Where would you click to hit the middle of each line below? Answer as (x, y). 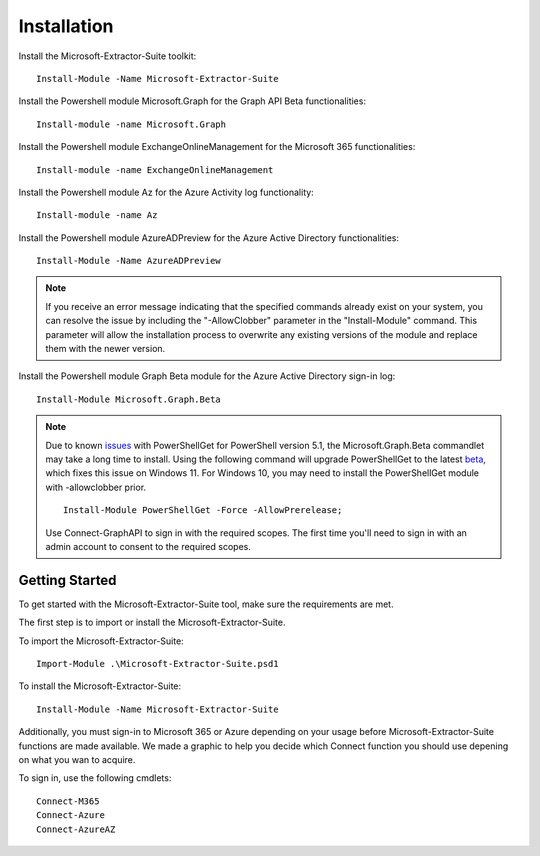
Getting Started (67, 580)
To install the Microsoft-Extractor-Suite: (100, 686)
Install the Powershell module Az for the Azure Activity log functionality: (166, 192)
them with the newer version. (105, 349)
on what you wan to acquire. (77, 759)
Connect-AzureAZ (76, 829)
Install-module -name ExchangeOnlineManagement (155, 169)
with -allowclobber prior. (96, 487)
